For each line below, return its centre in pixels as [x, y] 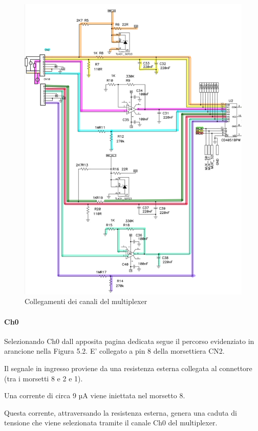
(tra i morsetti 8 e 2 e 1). [44, 378]
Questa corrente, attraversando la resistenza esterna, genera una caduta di [121, 412]
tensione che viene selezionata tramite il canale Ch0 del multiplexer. [111, 423]
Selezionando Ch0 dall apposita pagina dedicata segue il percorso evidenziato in [129, 341]
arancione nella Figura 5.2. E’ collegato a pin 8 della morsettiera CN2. [114, 351]
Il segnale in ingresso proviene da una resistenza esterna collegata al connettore [128, 368]
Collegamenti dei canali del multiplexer [86, 301]
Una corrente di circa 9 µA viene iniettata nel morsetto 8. [95, 395]
